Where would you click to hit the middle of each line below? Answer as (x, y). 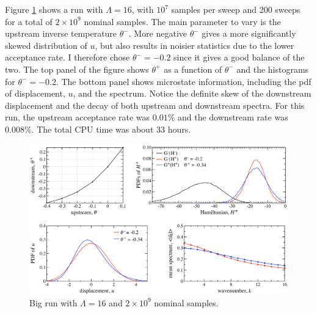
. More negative (158, 33)
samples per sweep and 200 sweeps (236, 9)
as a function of (193, 69)
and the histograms (273, 69)
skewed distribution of (46, 45)
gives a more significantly (249, 33)
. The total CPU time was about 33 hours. (111, 129)
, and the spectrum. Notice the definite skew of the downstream (192, 93)
